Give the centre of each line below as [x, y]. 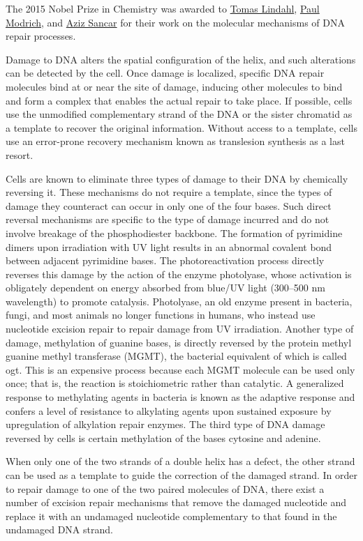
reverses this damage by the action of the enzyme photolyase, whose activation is [179, 274]
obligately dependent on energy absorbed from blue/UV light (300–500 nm [165, 288]
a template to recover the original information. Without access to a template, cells [181, 127]
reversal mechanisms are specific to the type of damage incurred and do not [168, 219]
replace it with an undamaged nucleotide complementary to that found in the [171, 516]
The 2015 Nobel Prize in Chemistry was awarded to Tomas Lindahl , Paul [163, 8]
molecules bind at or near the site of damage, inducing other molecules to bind [174, 86]
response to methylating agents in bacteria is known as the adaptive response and [180, 397]
